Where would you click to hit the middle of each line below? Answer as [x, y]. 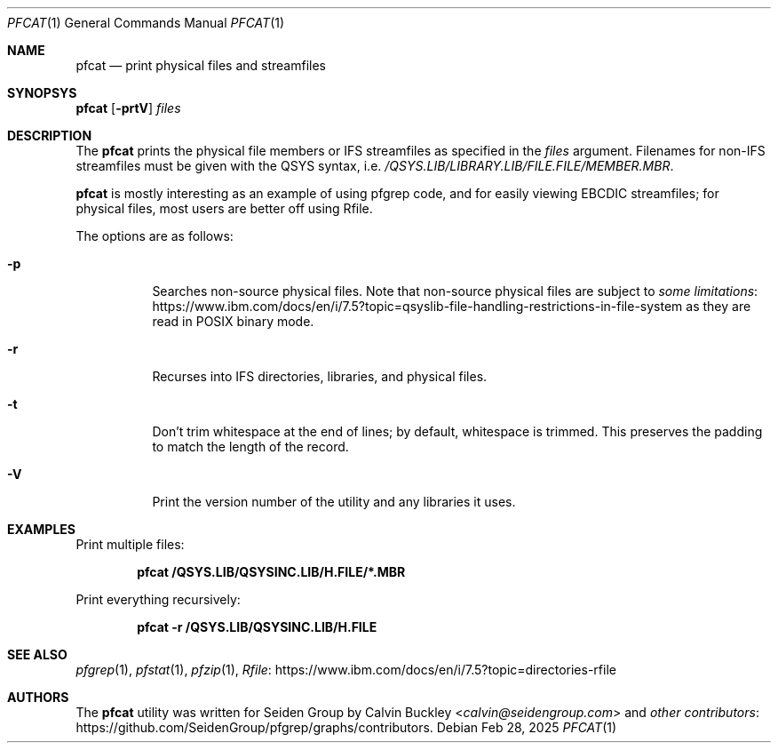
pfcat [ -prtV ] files [128, 108]
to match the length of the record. [250, 447]
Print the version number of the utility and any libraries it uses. [334, 502]
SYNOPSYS [42, 93]
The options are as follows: [155, 236]
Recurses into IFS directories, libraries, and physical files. [320, 376]
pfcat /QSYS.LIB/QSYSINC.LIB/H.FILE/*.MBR [271, 572]
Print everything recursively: [158, 599]
